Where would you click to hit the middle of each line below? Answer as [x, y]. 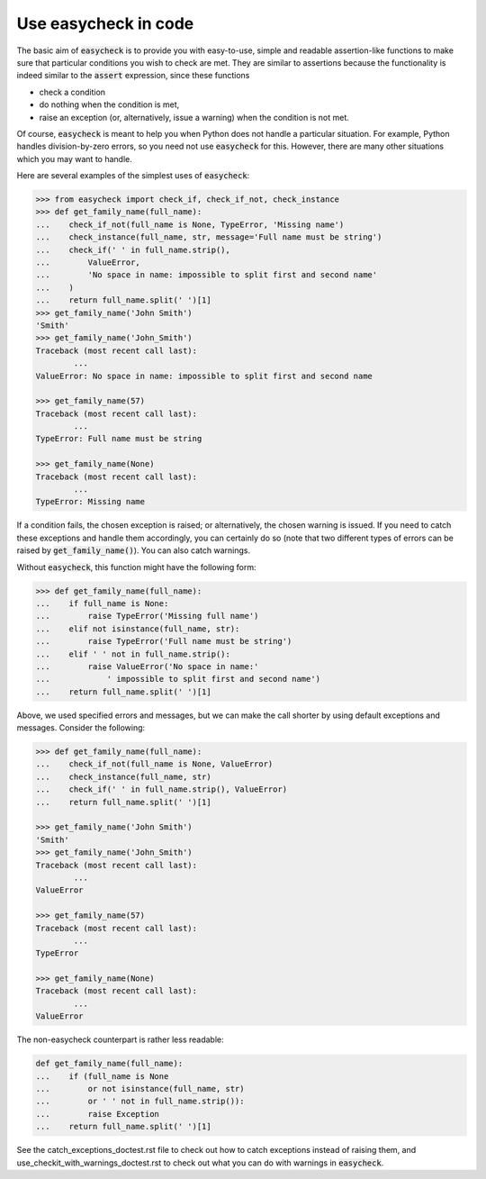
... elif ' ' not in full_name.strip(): [133, 654]
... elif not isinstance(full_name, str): [138, 629]
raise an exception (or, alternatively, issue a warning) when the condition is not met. [194, 117]
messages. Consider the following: [81, 728]
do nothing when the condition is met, [109, 104]
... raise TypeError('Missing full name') [147, 616]
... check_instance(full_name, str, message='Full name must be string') [209, 237]
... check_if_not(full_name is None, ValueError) [154, 764]
